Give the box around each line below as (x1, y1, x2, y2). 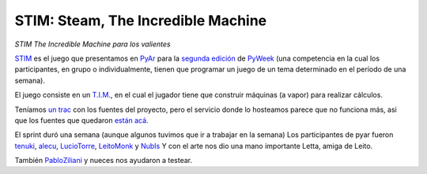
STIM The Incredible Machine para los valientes (14, 39, 171, 49)
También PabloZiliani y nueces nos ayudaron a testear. (14, 156, 193, 165)
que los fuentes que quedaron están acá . (14, 115, 149, 125)
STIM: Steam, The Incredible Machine (14, 12, 267, 29)
